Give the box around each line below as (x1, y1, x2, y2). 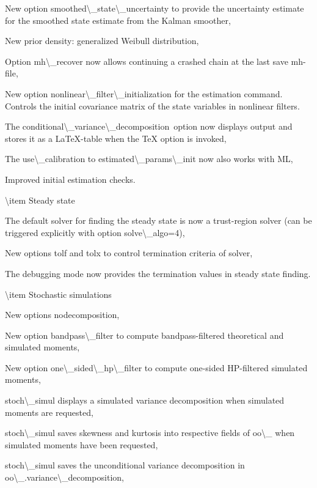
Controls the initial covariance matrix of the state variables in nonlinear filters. (5, 99, 300, 112)
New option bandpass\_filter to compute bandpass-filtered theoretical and (5, 328, 284, 341)
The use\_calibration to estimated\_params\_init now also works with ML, (5, 152, 293, 165)
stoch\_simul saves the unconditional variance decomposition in (5, 459, 245, 471)
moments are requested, (5, 405, 93, 418)
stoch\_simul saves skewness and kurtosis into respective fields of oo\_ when (5, 426, 295, 439)
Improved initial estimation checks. (5, 172, 136, 185)
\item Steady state (5, 193, 75, 206)
